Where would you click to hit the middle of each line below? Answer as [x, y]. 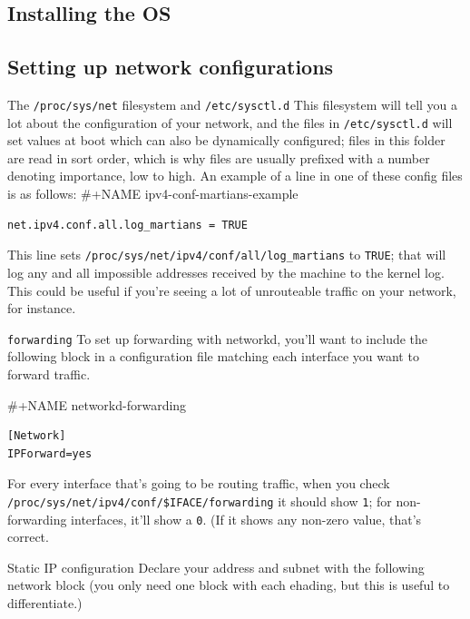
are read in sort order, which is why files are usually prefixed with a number [219, 157]
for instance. [42, 308]
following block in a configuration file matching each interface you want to [213, 356]
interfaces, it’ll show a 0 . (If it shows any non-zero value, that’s [246, 519]
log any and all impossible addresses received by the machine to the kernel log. [226, 272]
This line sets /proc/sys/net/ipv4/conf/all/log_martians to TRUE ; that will [227, 255]
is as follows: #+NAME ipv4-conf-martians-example [153, 194]
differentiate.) [45, 603]
